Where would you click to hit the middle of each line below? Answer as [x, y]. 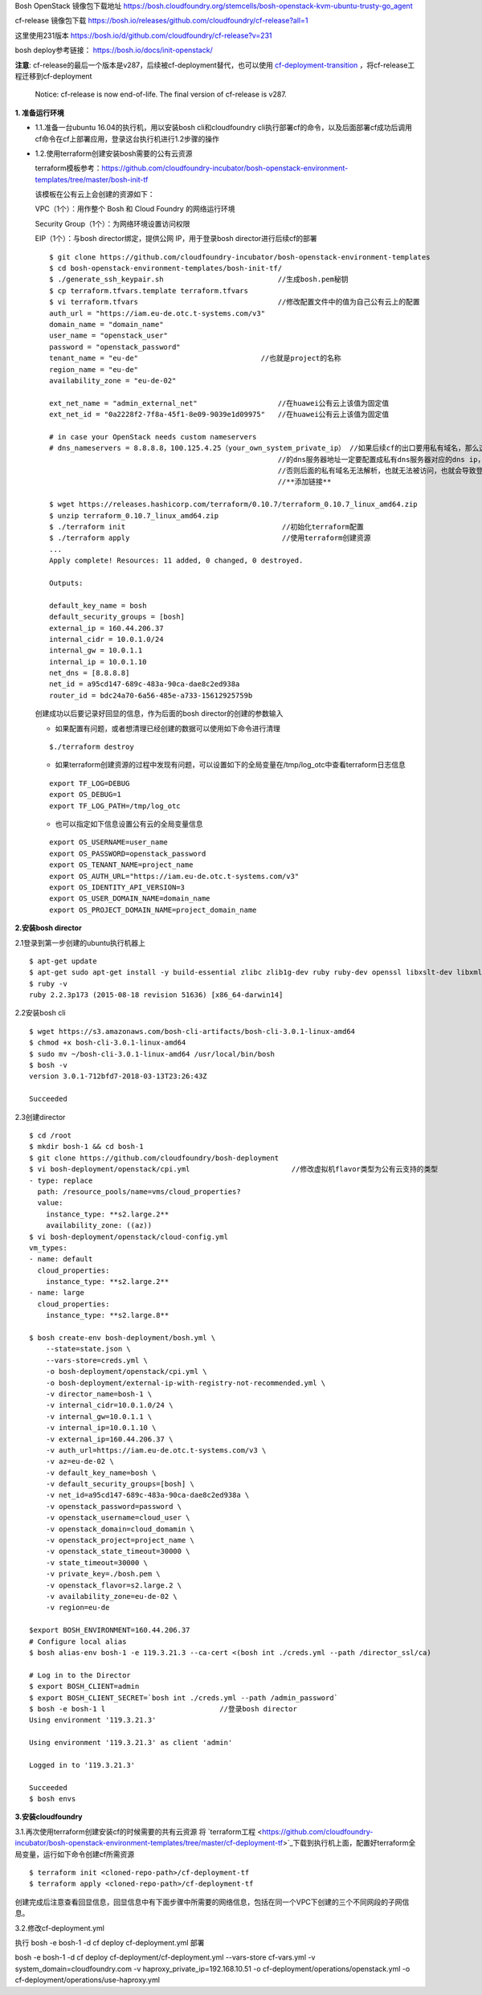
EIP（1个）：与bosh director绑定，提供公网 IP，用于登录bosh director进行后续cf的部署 [176, 239]
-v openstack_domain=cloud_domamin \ [120, 1529]
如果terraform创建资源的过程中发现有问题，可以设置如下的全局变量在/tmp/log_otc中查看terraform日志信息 [230, 765]
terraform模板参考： [68, 168]
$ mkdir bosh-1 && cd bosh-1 [86, 1147]
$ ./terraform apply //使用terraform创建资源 [210, 538]
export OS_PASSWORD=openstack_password [128, 853]
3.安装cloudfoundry [49, 1817]
